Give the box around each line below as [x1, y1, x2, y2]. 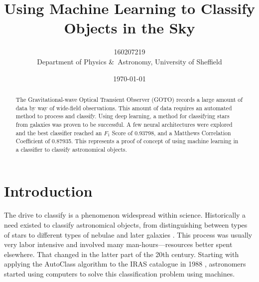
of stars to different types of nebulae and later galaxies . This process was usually [4, 229, 253, 240]
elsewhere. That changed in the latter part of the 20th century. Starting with [4, 249, 239, 259]
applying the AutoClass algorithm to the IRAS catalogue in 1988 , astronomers [4, 259, 246, 269]
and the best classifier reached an [15, 128, 102, 137]
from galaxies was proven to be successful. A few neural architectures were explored [15, 120, 233, 128]
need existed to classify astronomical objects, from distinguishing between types [4, 220, 248, 230]
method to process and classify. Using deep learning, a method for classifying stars [15, 112, 230, 120]
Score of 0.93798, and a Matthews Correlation [112, 128, 231, 137]
